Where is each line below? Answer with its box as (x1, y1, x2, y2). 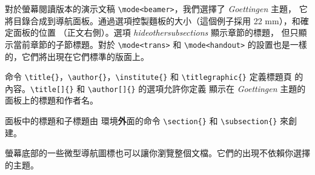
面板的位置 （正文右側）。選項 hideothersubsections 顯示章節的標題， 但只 (13, 26, 299, 39)
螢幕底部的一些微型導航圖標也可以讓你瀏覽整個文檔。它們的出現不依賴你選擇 (5, 147, 310, 159)
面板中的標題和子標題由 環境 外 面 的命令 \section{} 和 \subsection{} (5, 114, 277, 127)
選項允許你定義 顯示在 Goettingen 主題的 (147, 82, 306, 94)
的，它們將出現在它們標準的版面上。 (5, 50, 149, 62)
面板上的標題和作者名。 (5, 94, 98, 107)
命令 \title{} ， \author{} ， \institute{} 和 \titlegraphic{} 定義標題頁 (5, 70, 292, 83)
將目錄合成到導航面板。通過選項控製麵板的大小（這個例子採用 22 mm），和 (5, 14, 300, 27)
